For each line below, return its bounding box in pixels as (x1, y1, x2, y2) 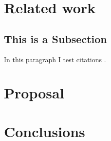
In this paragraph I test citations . (4, 54, 106, 64)
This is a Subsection (4, 31, 107, 46)
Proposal (4, 83, 64, 103)
